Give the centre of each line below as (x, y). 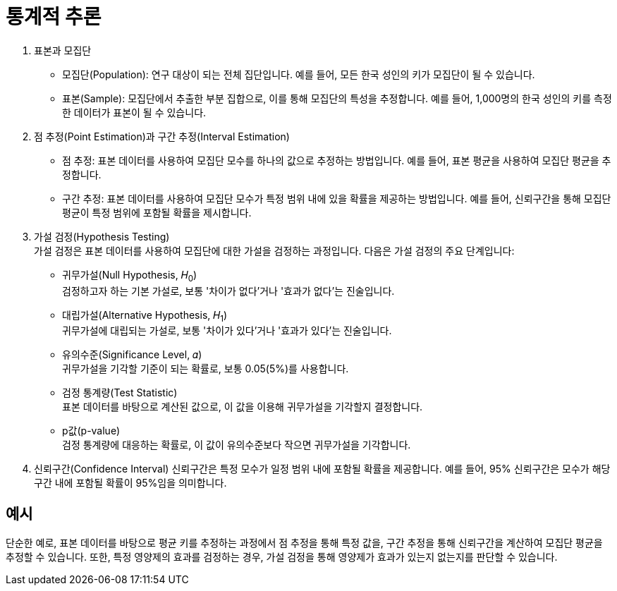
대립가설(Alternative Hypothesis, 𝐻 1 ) (145, 316)
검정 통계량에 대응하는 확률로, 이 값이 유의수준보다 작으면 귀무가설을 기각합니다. (237, 445)
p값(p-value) (91, 431)
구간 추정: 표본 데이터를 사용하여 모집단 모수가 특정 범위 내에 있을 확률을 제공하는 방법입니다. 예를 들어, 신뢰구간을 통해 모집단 (337, 198)
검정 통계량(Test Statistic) (120, 393)
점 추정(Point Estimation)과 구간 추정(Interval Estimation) (162, 136)
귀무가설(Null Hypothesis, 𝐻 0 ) (130, 276)
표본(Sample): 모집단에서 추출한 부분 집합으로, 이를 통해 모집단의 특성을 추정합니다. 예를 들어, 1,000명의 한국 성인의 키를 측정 (337, 98)
